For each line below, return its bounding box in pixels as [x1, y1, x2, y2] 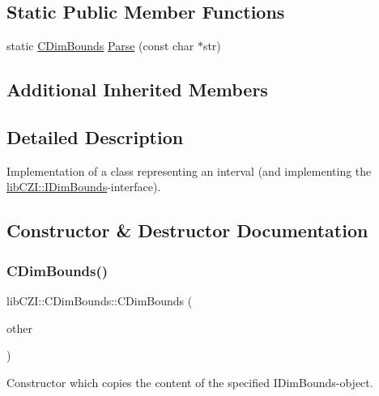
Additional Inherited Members [6, 77, 268, 102]
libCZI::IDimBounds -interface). [6, 178, 161, 195]
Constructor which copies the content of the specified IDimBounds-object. [6, 373, 373, 390]
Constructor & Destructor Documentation [6, 218, 368, 243]
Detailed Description [6, 124, 184, 149]
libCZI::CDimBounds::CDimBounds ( [6, 292, 193, 309]
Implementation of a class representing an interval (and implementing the [6, 162, 372, 179]
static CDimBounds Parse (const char [6, 37, 194, 54]
